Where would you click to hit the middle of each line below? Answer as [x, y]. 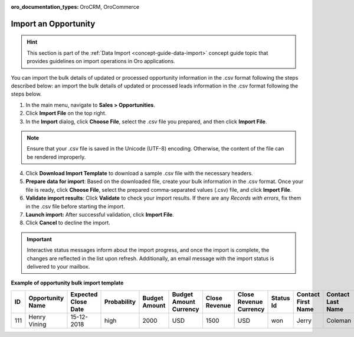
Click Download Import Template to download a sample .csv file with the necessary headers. [139, 174]
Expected [84, 294]
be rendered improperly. [56, 157]
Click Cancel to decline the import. [68, 223]
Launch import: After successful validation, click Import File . [100, 215]
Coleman [339, 320]
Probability [120, 302]
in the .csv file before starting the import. [75, 206]
